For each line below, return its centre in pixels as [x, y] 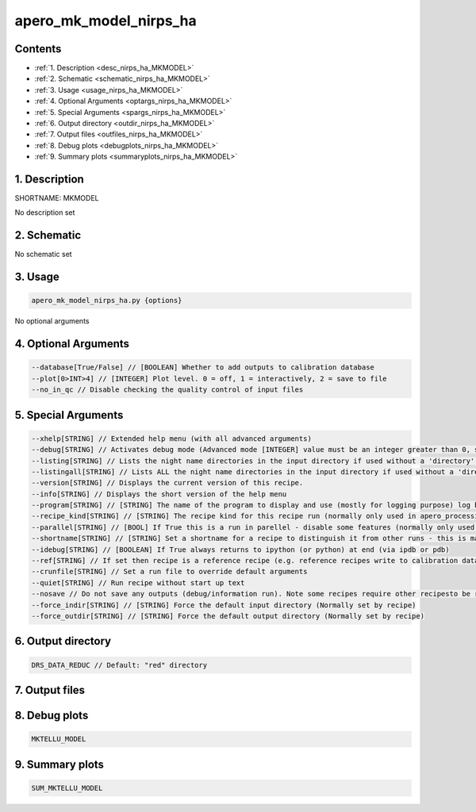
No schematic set [43, 255]
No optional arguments [52, 321]
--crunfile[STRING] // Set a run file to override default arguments [169, 572]
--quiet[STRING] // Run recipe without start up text [138, 582]
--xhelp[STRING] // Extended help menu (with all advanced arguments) [172, 439]
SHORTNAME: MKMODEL [57, 198]
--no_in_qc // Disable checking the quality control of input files [167, 390]
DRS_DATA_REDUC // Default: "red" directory [119, 665]
